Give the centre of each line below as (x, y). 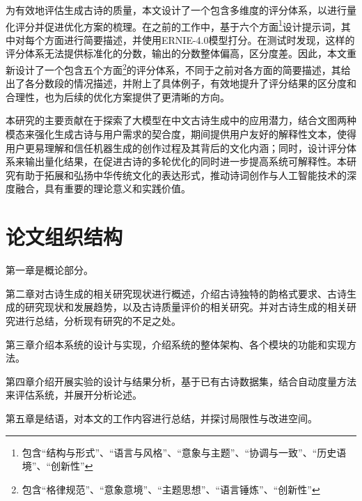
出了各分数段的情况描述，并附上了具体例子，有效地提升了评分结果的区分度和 (181, 83)
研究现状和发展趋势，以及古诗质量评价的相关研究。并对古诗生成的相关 (186, 307)
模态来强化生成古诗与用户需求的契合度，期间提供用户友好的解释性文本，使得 (181, 134)
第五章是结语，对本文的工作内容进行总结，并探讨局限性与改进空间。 (162, 418)
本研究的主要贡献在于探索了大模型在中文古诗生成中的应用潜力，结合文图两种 (181, 120)
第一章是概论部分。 (49, 270)
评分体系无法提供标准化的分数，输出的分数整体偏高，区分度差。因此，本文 (176, 53)
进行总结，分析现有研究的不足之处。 (98, 320)
